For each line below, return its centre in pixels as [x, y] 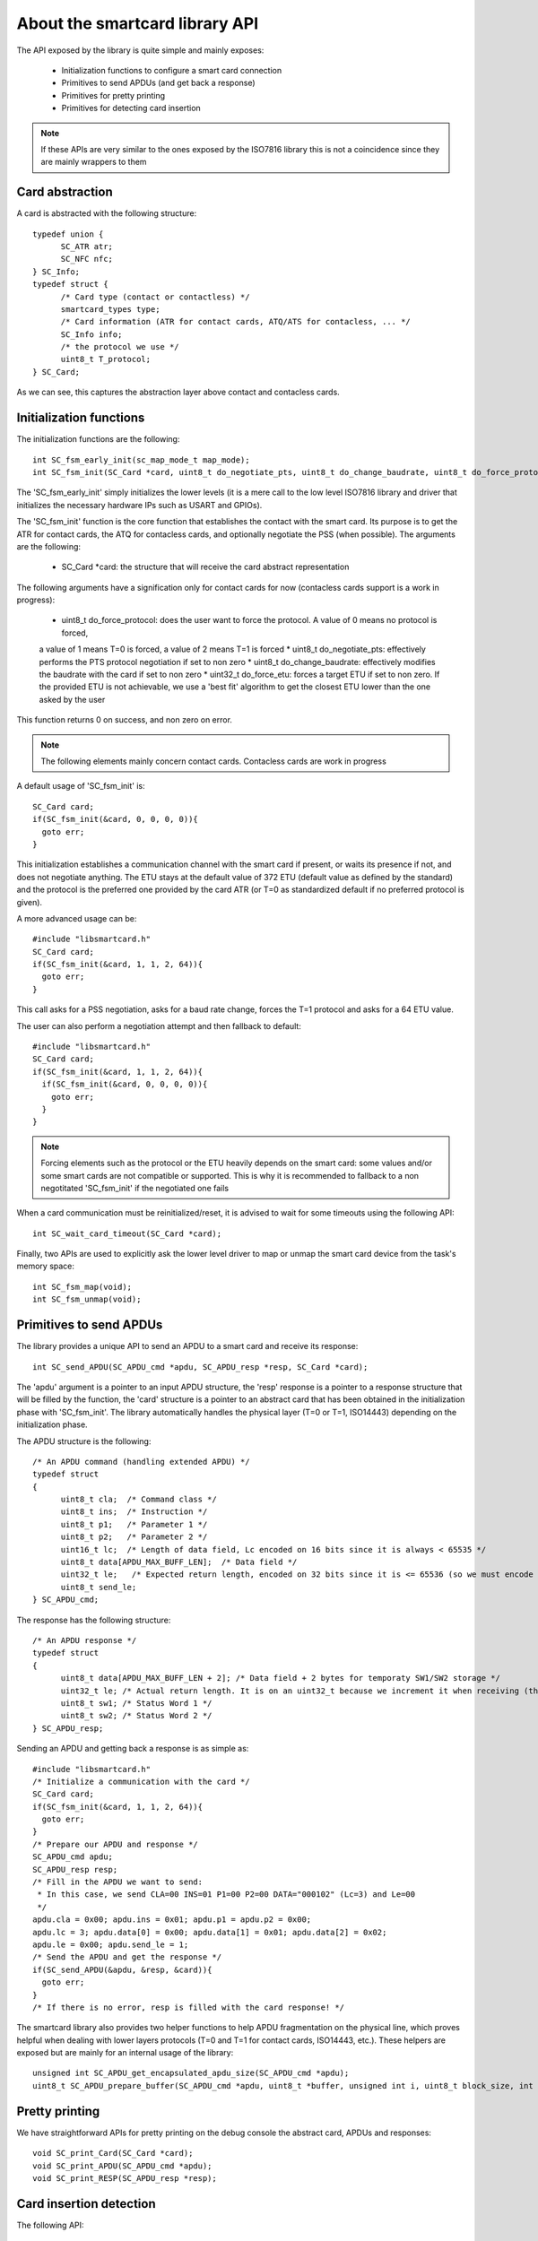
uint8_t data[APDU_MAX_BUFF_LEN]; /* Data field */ [179, 1562]
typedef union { [68, 234]
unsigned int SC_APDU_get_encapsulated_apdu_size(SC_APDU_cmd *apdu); [191, 2073]
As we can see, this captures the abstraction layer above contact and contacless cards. [178, 392]
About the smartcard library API [138, 23]
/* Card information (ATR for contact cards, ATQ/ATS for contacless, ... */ [236, 322]
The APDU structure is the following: [84, 1441]
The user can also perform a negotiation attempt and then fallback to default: [159, 1025]
